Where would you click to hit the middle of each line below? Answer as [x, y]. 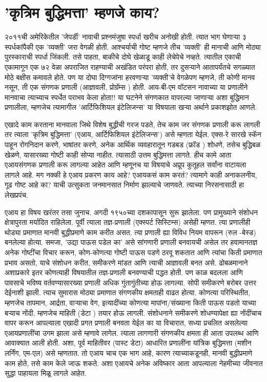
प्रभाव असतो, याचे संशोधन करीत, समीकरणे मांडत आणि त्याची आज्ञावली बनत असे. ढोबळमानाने [126, 262]
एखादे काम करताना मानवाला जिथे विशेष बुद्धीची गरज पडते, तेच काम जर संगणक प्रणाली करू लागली [132, 124]
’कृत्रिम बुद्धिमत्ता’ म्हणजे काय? [82, 12]
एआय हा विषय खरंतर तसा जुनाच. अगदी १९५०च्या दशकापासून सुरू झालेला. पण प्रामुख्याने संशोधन [131, 212]
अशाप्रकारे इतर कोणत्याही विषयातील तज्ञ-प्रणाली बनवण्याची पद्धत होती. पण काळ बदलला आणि [124, 272]
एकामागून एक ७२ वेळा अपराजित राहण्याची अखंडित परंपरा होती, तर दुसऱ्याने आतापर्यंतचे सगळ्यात [130, 66]
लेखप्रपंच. [17, 195]
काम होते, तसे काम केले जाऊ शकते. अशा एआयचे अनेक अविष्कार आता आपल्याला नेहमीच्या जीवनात [134, 363]
